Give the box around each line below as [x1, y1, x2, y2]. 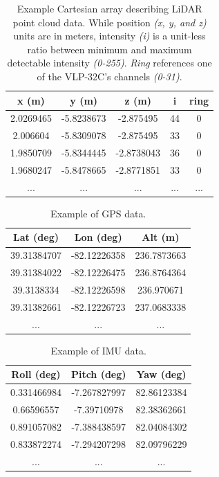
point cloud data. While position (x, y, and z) [12, 15, 207, 29]
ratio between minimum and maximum [27, 42, 192, 56]
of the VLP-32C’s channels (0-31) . [37, 69, 182, 83]
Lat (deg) [12, 230, 59, 244]
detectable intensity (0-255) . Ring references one [7, 55, 212, 70]
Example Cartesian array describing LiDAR [17, 1, 202, 15]
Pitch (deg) [70, 367, 126, 381]
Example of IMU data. [50, 343, 146, 357]
